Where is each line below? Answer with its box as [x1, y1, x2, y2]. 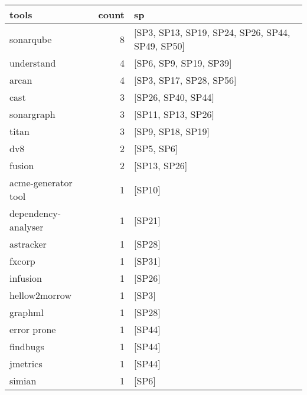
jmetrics [9, 357, 43, 370]
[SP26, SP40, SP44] [134, 90, 214, 104]
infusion [9, 271, 42, 285]
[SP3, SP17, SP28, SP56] [134, 73, 237, 87]
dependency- [9, 206, 61, 220]
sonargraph [9, 107, 55, 121]
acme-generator [9, 176, 73, 189]
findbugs [9, 340, 44, 353]
